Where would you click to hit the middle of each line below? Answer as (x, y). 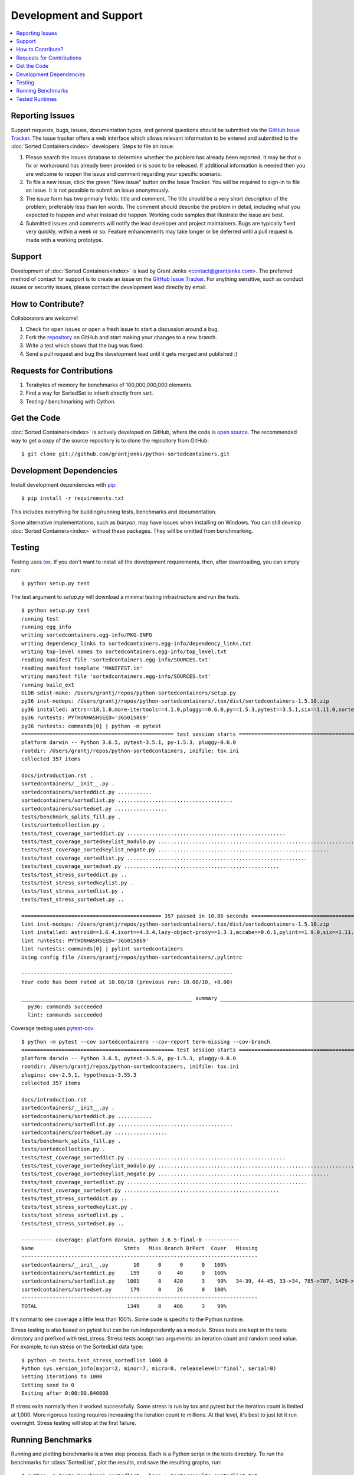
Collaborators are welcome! (45, 318)
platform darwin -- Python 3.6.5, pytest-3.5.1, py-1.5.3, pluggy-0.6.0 (129, 743)
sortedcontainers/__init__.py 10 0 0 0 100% (124, 1265)
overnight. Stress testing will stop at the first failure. (74, 1423)
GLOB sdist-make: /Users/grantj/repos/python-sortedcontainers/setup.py (129, 693)
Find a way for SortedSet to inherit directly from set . (90, 393)
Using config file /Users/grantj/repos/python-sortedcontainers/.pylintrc (132, 957)
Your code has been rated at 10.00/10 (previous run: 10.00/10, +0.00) (127, 982)
